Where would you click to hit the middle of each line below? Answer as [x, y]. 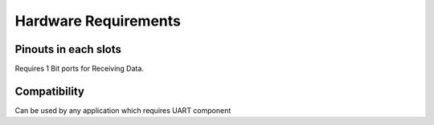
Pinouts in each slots [68, 49]
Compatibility [49, 91]
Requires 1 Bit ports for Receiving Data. [80, 69]
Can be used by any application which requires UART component [123, 110]
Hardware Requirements [98, 21]
